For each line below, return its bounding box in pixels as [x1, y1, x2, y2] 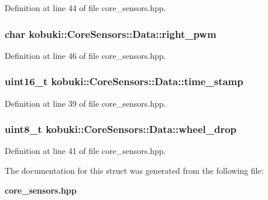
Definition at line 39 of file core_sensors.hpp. [5, 97, 166, 109]
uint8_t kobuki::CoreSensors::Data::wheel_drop [5, 122, 237, 136]
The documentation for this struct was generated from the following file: [5, 164, 264, 177]
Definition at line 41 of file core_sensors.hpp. [5, 145, 166, 157]
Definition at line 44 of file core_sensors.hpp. [5, 2, 166, 13]
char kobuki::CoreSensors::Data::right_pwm [5, 26, 217, 41]
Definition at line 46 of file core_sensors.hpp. [5, 49, 166, 61]
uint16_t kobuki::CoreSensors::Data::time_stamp [5, 74, 243, 89]
